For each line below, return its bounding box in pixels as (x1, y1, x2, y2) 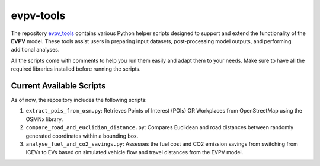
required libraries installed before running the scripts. (11, 65, 141, 72)
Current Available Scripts (11, 81, 106, 91)
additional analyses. (11, 46, 60, 53)
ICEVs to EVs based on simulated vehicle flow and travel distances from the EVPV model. (25, 149, 244, 156)
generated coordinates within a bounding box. (25, 132, 139, 139)
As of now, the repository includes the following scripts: (11, 97, 148, 104)
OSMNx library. (25, 116, 63, 123)
